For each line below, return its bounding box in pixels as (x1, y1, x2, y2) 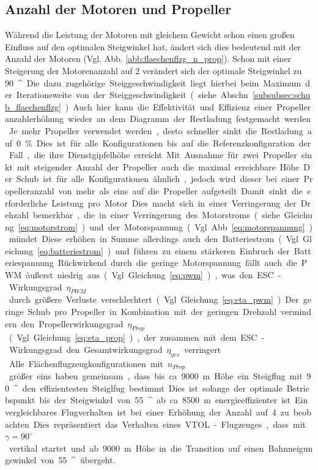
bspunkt (5, 393, 35, 406)
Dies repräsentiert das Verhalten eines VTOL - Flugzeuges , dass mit (33, 417, 306, 430)
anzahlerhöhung (5, 112, 64, 125)
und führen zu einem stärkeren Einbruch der (115, 244, 290, 257)
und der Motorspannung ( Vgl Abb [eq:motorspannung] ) (89, 220, 313, 233)
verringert (184, 343, 221, 356)
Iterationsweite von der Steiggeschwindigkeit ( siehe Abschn (16, 88, 248, 101)
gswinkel (5, 453, 37, 466)
